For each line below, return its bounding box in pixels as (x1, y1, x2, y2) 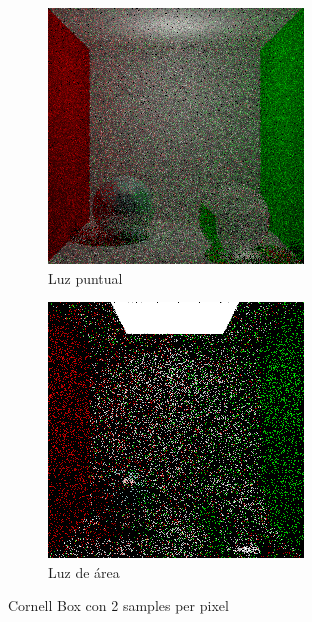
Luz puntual (48, 267, 123, 288)
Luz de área (48, 561, 120, 582)
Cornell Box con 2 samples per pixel (8, 595, 229, 616)
